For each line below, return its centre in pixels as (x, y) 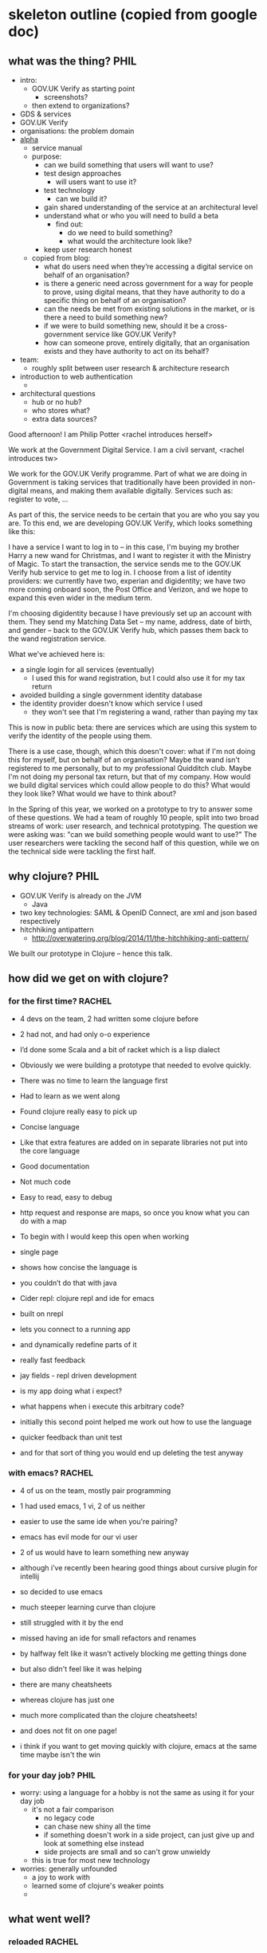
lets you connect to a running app (75, 1329)
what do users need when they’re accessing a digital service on (148, 266)
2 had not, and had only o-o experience (85, 1034)
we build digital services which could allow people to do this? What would (129, 785)
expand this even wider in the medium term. (80, 598)
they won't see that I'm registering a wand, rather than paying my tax (145, 712)
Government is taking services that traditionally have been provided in (123, 482)
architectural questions (57, 393)
